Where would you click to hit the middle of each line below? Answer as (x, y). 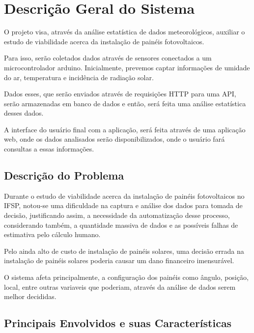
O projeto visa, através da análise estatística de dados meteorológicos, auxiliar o (125, 32)
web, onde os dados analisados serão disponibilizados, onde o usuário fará (114, 139)
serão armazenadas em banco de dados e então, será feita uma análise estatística (125, 103)
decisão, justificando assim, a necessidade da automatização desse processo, (117, 215)
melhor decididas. (30, 296)
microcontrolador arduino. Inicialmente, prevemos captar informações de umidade (127, 67)
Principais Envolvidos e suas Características (118, 323)
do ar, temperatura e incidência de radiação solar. (79, 77)
